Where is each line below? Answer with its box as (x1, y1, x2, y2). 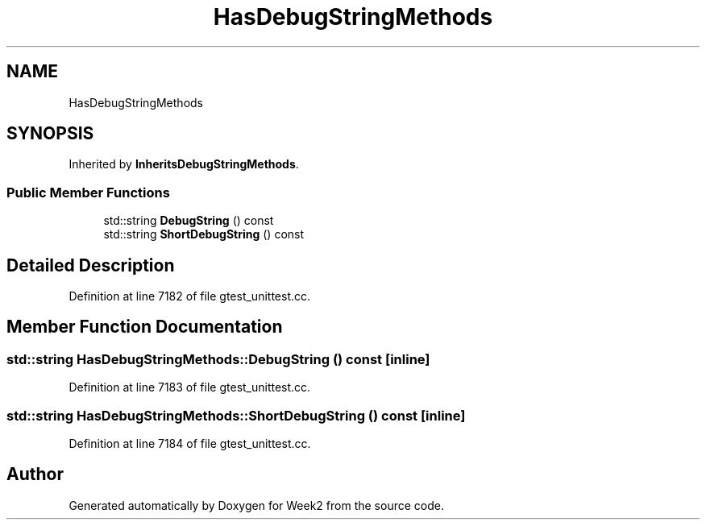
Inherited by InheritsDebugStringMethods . (69, 157, 299, 172)
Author (6, 464, 64, 485)
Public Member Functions (6, 184, 170, 201)
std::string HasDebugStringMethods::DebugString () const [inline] (6, 350, 430, 367)
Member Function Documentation (6, 317, 283, 338)
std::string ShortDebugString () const (103, 227, 305, 242)
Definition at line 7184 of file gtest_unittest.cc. (69, 437, 311, 450)
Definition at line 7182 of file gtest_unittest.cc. (69, 289, 311, 304)
